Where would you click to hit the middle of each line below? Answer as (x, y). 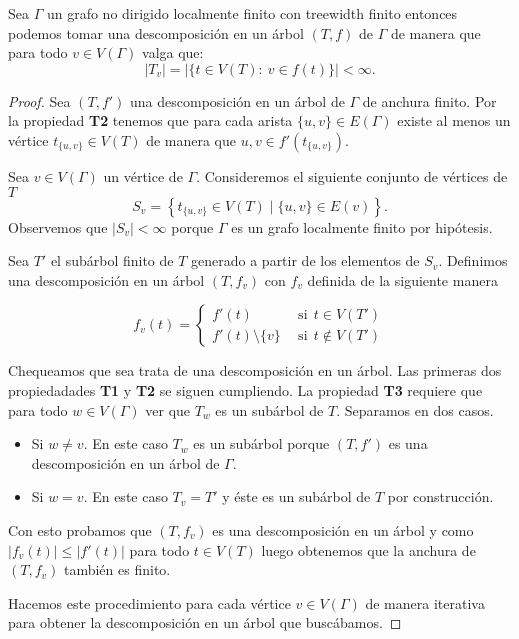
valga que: (173, 52)
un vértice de (143, 175)
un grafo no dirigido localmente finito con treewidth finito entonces (252, 13)
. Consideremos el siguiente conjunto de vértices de (352, 175)
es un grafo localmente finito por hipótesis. (362, 226)
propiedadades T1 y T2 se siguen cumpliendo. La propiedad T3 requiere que (245, 389)
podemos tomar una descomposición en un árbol (156, 32)
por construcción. (440, 496)
